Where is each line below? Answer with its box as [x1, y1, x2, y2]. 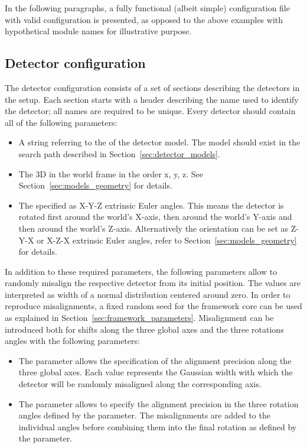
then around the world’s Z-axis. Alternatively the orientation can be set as [18, 222, 289, 234]
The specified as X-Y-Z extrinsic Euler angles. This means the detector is [18, 199, 284, 211]
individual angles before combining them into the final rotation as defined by [18, 420, 297, 433]
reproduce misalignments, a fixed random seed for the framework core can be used [5, 300, 302, 312]
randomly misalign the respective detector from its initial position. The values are [5, 277, 301, 289]
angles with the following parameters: [5, 335, 140, 347]
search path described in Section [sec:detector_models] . [18, 147, 220, 160]
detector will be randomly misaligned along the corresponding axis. [18, 378, 262, 390]
